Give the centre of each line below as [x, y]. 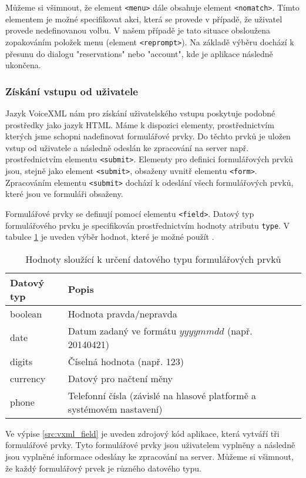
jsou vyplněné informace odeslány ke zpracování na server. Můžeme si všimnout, [149, 456]
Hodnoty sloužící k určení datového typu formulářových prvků [153, 259]
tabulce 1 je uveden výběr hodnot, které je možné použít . [110, 237]
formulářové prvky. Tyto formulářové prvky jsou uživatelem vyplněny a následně [150, 445]
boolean [26, 313]
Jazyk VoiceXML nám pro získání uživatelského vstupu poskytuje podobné [140, 113]
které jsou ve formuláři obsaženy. [64, 194]
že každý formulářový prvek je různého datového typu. [103, 468]
